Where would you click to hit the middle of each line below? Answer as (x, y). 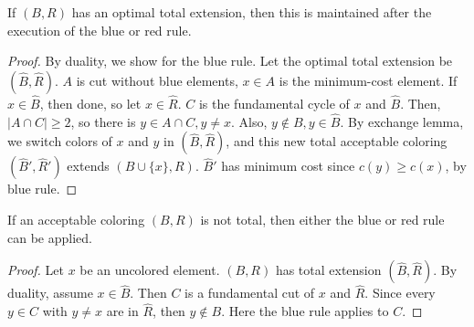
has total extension (328, 270)
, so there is (103, 121)
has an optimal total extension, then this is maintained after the (252, 12)
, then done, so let (90, 103)
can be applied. (50, 237)
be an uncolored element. (150, 270)
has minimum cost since (288, 166)
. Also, (249, 121)
